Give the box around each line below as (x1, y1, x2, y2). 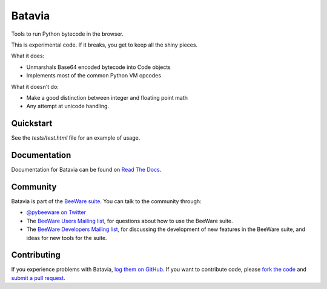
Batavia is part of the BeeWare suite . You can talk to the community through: (11, 198, 202, 205)
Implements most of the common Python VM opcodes (26, 72, 162, 79)
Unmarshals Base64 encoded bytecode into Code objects (26, 63, 171, 71)
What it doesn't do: (11, 83, 59, 90)
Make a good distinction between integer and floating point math (26, 94, 188, 101)
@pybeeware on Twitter (26, 209, 86, 216)
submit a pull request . (11, 274, 66, 281)
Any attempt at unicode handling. (26, 103, 109, 110)
